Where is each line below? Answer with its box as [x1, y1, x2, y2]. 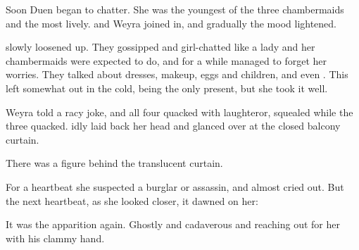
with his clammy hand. [6, 230, 105, 245]
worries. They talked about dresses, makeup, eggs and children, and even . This [6, 67, 348, 82]
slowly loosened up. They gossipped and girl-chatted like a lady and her [6, 39, 315, 54]
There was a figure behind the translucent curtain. [6, 156, 223, 170]
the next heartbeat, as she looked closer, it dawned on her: [6, 193, 258, 208]
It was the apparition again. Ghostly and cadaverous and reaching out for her [6, 217, 341, 232]
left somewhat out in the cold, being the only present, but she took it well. [6, 80, 328, 95]
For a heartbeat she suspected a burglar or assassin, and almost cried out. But [6, 179, 344, 194]
